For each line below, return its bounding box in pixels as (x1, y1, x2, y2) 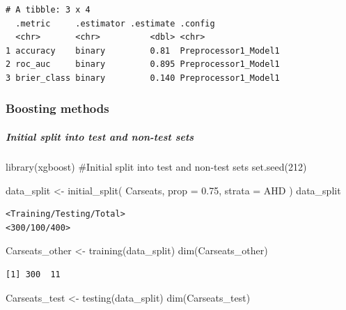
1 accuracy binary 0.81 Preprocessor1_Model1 (6, 45, 280, 56)
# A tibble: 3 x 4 (6, 5, 91, 15)
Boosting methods (6, 100, 109, 117)
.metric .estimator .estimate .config (15, 18, 215, 29)
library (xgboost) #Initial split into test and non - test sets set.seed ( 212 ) (6, 159, 307, 173)
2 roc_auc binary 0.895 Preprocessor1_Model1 (6, 59, 280, 70)
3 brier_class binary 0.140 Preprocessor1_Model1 (6, 72, 280, 83)
